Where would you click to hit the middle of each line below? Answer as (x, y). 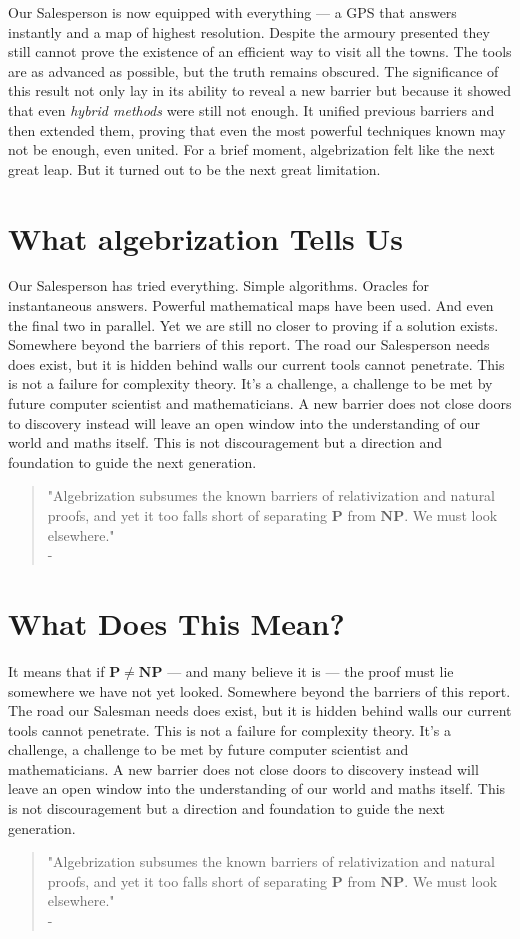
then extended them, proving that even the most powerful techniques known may (257, 129)
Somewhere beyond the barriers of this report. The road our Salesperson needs (249, 344)
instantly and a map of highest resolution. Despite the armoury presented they (249, 31)
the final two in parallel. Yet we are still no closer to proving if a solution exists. (253, 324)
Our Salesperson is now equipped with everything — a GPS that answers (232, 12)
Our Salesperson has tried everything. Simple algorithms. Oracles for (219, 285)
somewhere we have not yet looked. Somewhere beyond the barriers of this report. (259, 690)
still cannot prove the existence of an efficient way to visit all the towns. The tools (260, 51)
